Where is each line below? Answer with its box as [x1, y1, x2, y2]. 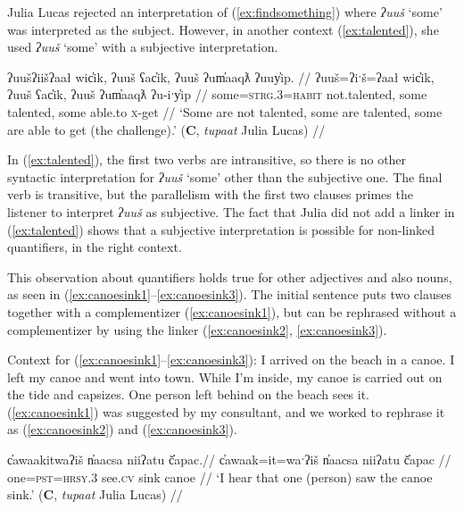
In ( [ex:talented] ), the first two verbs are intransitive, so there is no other [7, 150, 407, 169]
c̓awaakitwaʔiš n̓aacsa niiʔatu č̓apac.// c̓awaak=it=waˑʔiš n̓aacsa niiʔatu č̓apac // [7, 450, 452, 469]
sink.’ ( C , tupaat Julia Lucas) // [7, 485, 183, 504]
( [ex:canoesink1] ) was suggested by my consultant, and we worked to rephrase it [7, 402, 445, 421]
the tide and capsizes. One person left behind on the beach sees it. [7, 385, 370, 404]
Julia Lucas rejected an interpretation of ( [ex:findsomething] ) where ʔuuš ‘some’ [7, 3, 443, 21]
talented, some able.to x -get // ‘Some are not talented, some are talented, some [7, 102, 443, 121]
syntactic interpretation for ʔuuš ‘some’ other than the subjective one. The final [7, 167, 443, 186]
